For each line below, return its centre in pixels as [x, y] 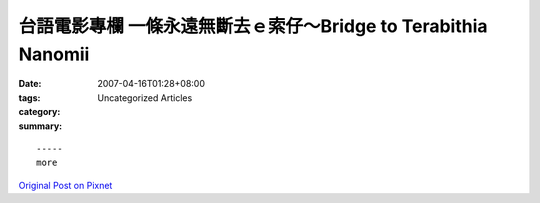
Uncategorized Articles [145, 97]
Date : [30, 84]
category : [39, 112]
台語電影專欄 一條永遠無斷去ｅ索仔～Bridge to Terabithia [253, 26]
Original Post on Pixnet [65, 185]
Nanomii [54, 54]
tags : [29, 97]
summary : [40, 126]
